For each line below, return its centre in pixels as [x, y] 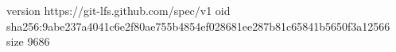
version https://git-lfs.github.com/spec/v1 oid [118, 10]
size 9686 [28, 41]
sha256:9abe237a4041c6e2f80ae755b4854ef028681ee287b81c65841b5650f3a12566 [198, 26]
